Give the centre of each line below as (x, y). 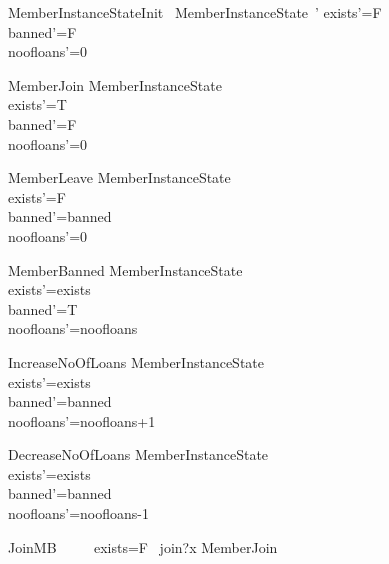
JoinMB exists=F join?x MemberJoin (143, 546)
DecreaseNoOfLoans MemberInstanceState (138, 454)
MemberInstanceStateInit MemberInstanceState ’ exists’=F (195, 12)
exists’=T (37, 104)
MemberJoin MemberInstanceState (115, 84)
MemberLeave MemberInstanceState (119, 177)
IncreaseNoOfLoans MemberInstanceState (136, 361)
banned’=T (43, 308)
